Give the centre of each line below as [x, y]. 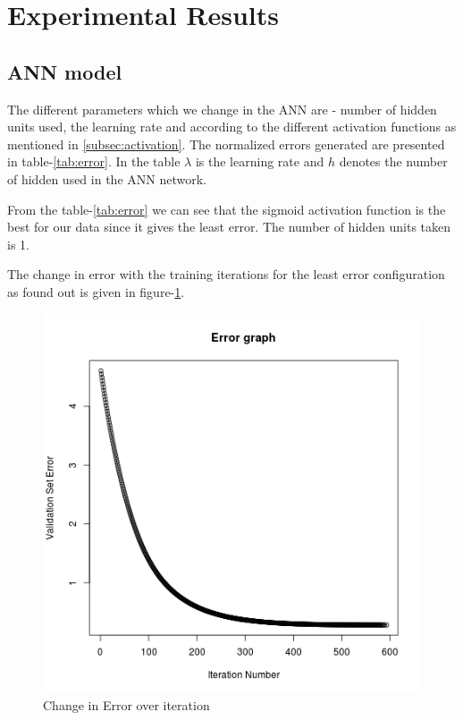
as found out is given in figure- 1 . [96, 291]
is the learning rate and [260, 161]
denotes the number [393, 161]
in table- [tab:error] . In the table [94, 161]
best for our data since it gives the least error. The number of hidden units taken [229, 227]
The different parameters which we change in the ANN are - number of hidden [222, 109]
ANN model [65, 71]
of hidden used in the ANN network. [107, 178]
